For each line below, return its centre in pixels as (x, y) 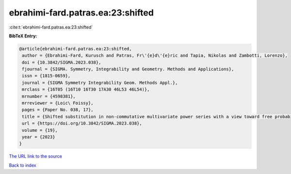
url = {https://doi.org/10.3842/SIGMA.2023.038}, (82, 123)
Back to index (23, 165)
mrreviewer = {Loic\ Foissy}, (58, 103)
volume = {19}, (40, 130)
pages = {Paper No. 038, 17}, (58, 110)
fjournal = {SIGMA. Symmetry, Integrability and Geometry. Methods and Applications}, (128, 69)
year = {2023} (39, 137)
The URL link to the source (36, 156)
